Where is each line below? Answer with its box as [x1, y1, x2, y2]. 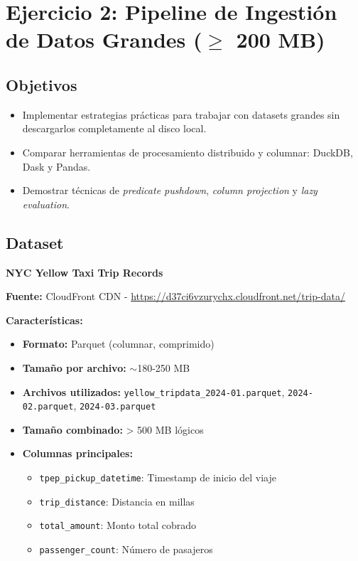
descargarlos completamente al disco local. [22, 121, 207, 136]
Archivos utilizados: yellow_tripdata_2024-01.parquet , [22, 384, 285, 399]
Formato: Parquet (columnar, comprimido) [22, 336, 215, 351]
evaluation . [22, 196, 70, 211]
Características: [6, 312, 83, 327]
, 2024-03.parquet [73, 398, 156, 413]
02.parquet [22, 402, 74, 412]
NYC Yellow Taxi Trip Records [6, 265, 163, 279]
